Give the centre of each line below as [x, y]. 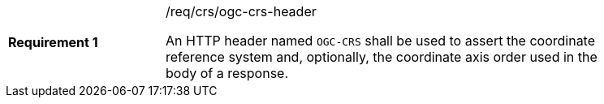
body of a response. [227, 73]
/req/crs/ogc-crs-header [241, 11]
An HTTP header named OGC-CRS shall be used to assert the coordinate [381, 41]
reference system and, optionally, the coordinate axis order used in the [382, 57]
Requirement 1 [53, 42]
